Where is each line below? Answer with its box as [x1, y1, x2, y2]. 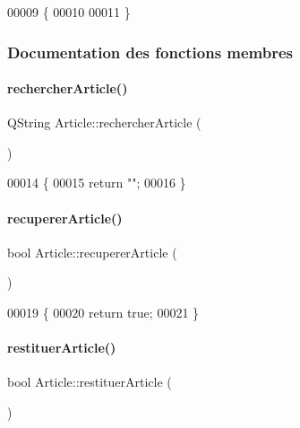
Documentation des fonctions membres [7, 40, 294, 63]
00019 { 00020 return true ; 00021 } [7, 303, 200, 321]
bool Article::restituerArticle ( [7, 372, 172, 391]
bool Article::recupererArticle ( [7, 242, 177, 261]
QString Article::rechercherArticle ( [7, 113, 201, 132]
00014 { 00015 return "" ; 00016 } [7, 173, 186, 192]
